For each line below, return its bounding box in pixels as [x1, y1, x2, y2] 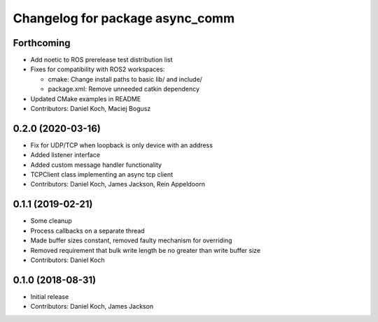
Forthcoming [13, 37, 71, 49]
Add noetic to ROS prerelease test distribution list [30, 56, 173, 64]
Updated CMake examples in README [30, 94, 141, 103]
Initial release [30, 292, 69, 300]
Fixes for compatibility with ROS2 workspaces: [30, 65, 165, 73]
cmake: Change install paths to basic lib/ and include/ [48, 75, 203, 83]
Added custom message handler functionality [30, 161, 162, 169]
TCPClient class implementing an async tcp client [30, 170, 174, 179]
